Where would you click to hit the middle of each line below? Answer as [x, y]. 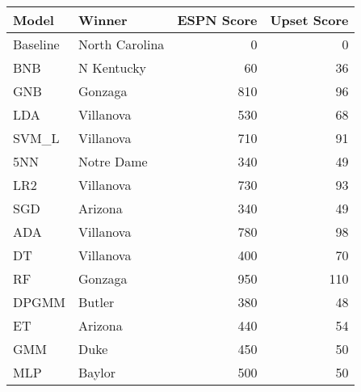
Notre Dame [113, 161]
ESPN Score [217, 20]
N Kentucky [113, 67]
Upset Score [309, 20]
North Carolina [122, 44]
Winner [103, 20]
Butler [97, 302]
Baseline [36, 44]
